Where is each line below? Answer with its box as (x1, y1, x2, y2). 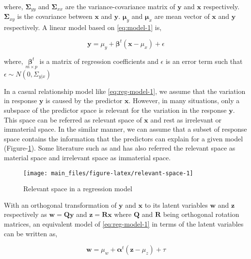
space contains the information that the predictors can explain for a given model (4, 133, 243, 143)
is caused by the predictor (46, 95, 123, 106)
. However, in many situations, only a (128, 95, 240, 106)
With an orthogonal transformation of (4, 199, 117, 210)
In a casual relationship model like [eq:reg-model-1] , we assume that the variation (4, 86, 246, 96)
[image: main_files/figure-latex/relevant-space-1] (23, 169, 193, 177)
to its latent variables (144, 199, 208, 210)
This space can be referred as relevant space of (4, 114, 142, 124)
